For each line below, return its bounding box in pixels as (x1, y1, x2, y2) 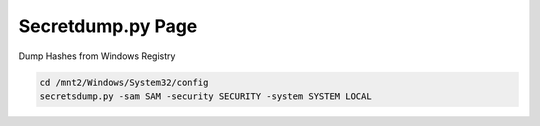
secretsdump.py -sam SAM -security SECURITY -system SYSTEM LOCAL (39, 90, 372, 102)
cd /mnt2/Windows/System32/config (39, 76, 209, 88)
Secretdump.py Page (18, 15, 198, 37)
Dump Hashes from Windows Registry (18, 50, 176, 62)
